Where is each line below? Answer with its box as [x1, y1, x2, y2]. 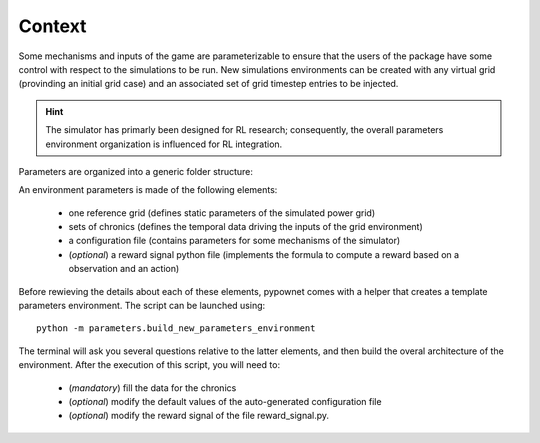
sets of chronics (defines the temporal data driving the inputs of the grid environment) [68, 221, 424, 233]
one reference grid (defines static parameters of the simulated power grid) [68, 206, 376, 219]
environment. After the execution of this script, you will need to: [18, 359, 280, 371]
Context [18, 15, 87, 37]
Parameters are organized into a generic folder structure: [18, 165, 254, 177]
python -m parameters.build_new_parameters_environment [36, 323, 316, 334]
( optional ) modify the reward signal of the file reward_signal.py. [68, 410, 330, 422]
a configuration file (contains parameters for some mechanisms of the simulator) [68, 235, 401, 247]
